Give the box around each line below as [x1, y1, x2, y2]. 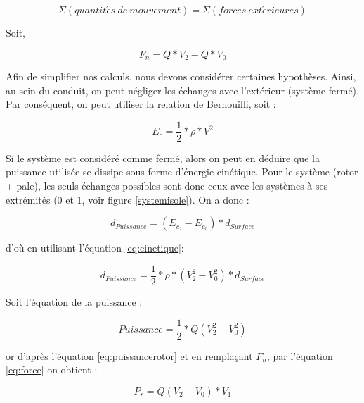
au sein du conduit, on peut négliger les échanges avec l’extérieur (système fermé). [6, 82, 359, 97]
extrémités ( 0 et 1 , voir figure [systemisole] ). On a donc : [6, 192, 249, 206]
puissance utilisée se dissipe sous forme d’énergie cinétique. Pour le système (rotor [6, 164, 358, 179]
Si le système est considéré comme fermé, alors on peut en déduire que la [6, 150, 320, 165]
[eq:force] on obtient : [6, 362, 98, 377]
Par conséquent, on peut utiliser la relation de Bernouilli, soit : [6, 97, 276, 111]
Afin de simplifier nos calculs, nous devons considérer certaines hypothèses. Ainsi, [6, 69, 356, 84]
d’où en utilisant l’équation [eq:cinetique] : [6, 240, 184, 255]
